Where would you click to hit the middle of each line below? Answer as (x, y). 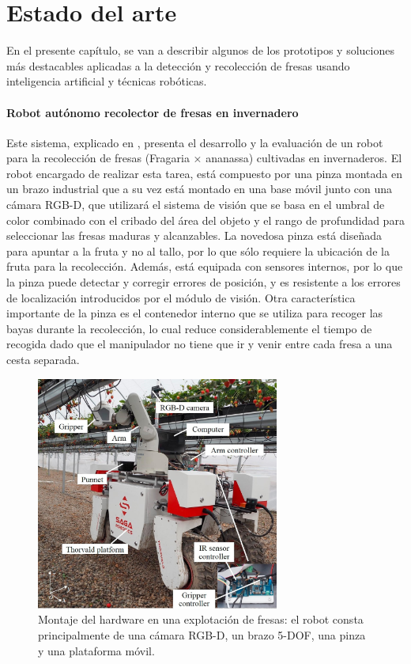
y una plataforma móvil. (96, 650)
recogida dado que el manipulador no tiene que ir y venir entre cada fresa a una (200, 344)
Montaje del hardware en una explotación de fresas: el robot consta (201, 619)
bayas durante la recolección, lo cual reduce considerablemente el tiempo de (189, 328)
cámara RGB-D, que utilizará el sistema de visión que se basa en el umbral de (196, 205)
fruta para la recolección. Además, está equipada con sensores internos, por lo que (205, 266)
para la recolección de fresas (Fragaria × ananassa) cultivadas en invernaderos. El (204, 158)
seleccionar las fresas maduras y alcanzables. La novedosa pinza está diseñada (194, 235)
